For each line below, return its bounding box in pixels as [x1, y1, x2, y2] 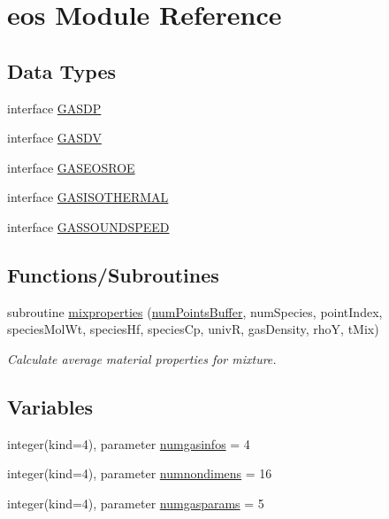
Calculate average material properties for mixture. [7, 349, 277, 368]
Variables [7, 392, 94, 420]
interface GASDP [7, 98, 102, 117]
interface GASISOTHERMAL [7, 188, 169, 206]
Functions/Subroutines [7, 260, 219, 288]
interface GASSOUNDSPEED [7, 217, 170, 236]
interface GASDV [7, 128, 102, 147]
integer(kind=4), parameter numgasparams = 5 [7, 493, 264, 512]
